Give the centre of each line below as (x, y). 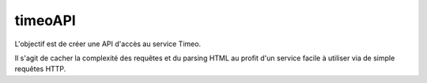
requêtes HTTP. (40, 69)
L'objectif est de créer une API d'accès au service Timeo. (108, 44)
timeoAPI (45, 20)
